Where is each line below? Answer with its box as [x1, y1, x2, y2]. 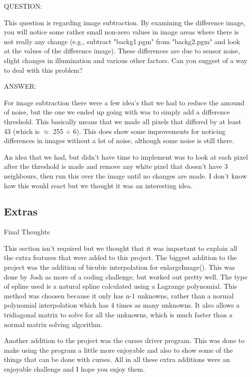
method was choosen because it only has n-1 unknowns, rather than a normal [4, 290, 234, 300]
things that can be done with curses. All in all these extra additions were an [4, 354, 230, 364]
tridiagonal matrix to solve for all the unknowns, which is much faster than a [4, 310, 233, 320]
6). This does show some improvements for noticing [73, 126, 225, 136]
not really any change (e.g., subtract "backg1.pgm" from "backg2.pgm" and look [4, 36, 240, 46]
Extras [4, 204, 38, 219]
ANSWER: [4, 81, 36, 91]
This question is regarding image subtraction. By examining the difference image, [4, 17, 246, 27]
